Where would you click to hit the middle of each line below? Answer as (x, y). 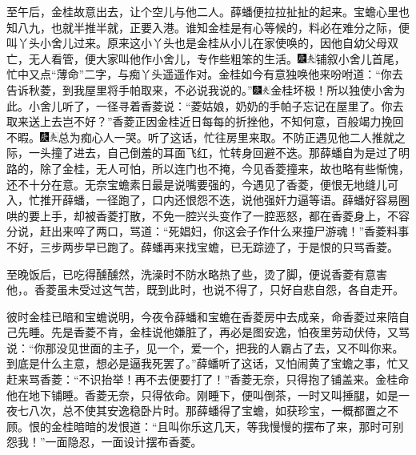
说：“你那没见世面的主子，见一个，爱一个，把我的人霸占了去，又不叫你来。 (205, 347)
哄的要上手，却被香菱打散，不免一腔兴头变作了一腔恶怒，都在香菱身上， (197, 215)
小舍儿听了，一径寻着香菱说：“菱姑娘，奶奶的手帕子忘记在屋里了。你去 (216, 105)
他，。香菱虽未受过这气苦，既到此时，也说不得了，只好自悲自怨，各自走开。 (205, 290)
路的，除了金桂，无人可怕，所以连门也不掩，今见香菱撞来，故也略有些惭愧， (208, 168)
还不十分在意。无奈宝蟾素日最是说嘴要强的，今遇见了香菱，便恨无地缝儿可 (202, 184)
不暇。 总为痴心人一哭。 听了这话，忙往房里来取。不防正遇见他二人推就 (200, 137)
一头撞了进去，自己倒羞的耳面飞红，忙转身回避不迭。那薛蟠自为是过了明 (219, 153)
